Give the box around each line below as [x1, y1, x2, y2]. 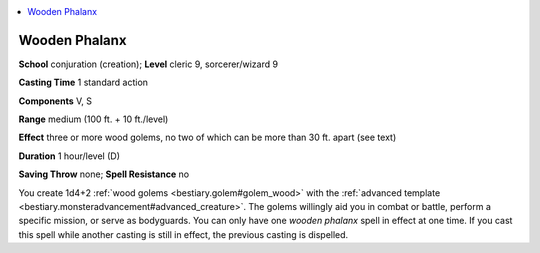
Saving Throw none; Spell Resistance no [18, 168, 190, 180]
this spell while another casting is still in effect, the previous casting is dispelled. [18, 228, 349, 240]
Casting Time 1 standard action [18, 76, 149, 89]
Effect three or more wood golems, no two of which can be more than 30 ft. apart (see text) [18, 131, 397, 144]
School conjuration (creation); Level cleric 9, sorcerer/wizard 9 [18, 58, 279, 70]
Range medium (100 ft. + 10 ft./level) [18, 113, 169, 125]
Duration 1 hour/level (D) [18, 150, 120, 162]
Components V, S [18, 95, 92, 107]
